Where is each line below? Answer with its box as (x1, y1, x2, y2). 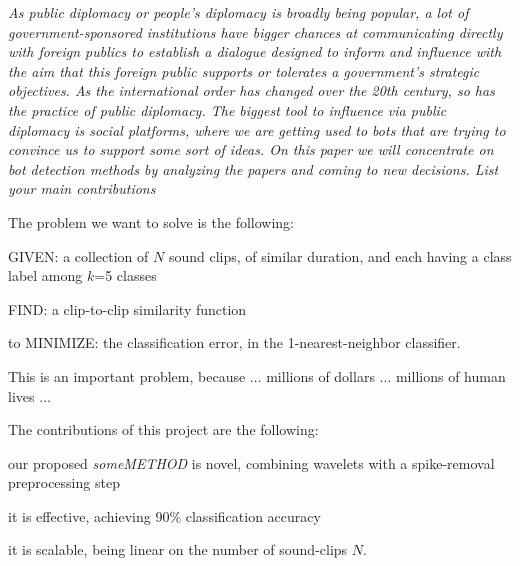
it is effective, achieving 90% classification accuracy (8, 505, 321, 526)
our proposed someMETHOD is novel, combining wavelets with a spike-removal (8, 452, 495, 473)
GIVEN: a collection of (8, 245, 149, 266)
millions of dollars (266, 365, 375, 386)
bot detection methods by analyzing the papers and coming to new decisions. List (8, 158, 499, 179)
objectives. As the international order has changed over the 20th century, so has (8, 80, 495, 101)
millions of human (395, 365, 506, 386)
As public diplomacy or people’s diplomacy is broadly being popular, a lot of (8, 2, 469, 22)
